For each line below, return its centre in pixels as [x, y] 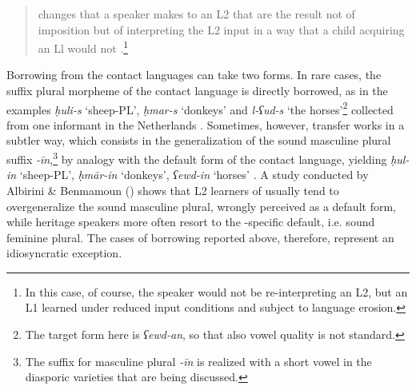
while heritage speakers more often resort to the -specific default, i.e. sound [191, 222]
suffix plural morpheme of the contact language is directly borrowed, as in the [197, 91]
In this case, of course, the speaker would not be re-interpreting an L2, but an [216, 291]
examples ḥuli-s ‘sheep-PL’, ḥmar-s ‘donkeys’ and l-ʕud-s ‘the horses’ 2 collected [200, 108]
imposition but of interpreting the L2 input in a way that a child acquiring [221, 29]
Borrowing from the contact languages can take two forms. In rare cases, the [194, 75]
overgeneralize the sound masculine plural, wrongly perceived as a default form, [201, 206]
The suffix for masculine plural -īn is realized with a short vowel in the [198, 361]
